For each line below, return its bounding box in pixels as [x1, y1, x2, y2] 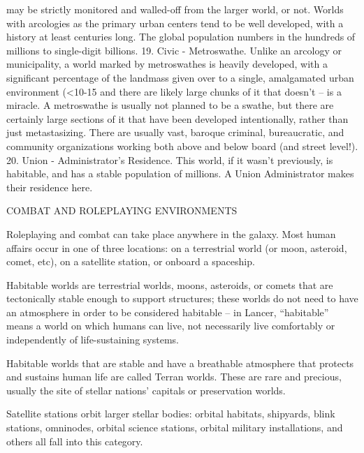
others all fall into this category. [6, 433, 143, 448]
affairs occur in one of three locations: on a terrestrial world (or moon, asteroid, [6, 240, 347, 255]
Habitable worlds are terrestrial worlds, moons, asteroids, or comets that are [6, 277, 333, 292]
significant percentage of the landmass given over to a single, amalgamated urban [6, 70, 354, 84]
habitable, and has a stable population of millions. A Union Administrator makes [6, 166, 354, 181]
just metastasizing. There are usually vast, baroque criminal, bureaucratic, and [6, 125, 344, 140]
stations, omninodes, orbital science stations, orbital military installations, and [6, 420, 343, 435]
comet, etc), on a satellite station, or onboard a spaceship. [6, 254, 255, 269]
